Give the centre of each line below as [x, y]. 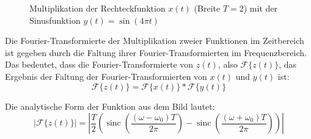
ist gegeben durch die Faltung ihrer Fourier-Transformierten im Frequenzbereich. [156, 52]
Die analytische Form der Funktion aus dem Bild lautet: [110, 106]
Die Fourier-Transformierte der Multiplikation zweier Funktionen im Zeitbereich [155, 41]
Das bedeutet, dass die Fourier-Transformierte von [99, 64]
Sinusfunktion [55, 20]
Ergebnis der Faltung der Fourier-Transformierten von [106, 76]
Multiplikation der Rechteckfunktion [97, 8]
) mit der [260, 8]
